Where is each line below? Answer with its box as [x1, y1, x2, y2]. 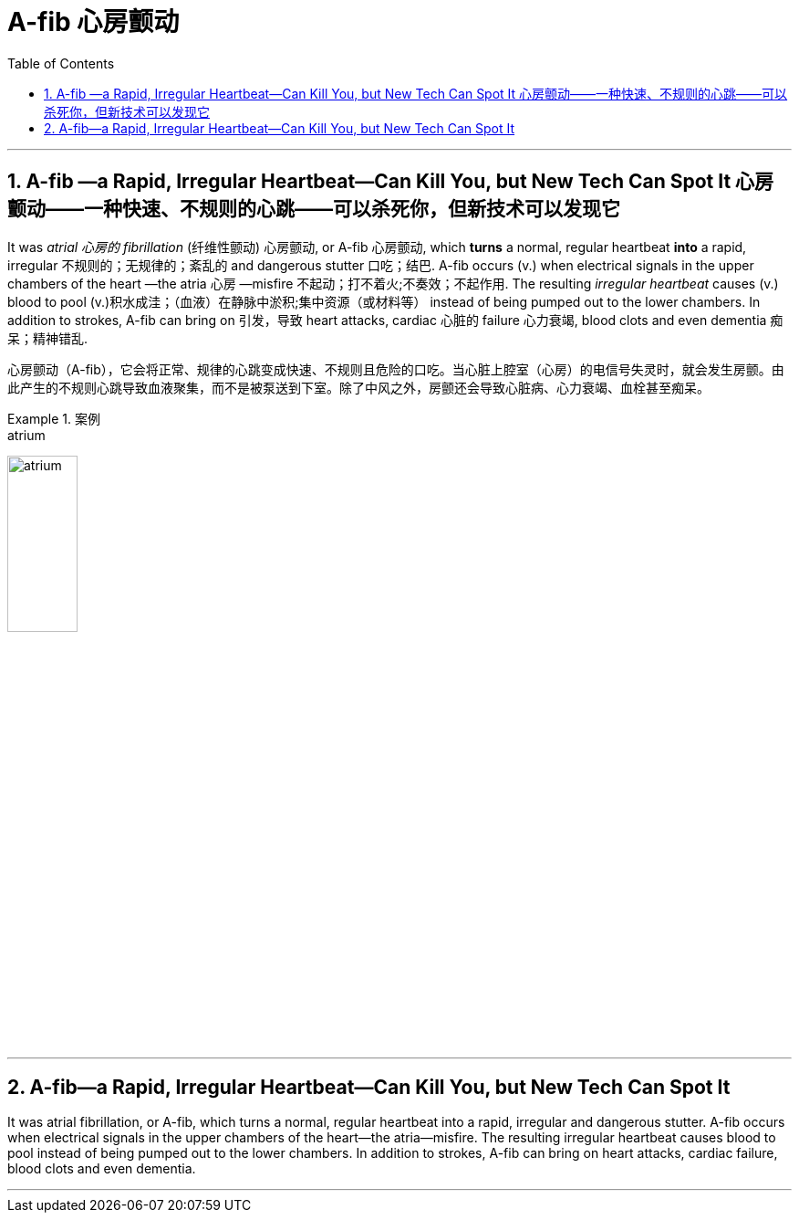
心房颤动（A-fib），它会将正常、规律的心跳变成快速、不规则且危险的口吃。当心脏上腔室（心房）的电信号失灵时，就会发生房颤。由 [7, 361, 784, 377]
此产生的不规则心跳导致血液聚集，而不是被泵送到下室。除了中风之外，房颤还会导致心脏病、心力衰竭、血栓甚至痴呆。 [7, 379, 710, 395]
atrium [7, 426, 46, 443]
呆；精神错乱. [7, 330, 88, 346]
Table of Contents [7, 55, 115, 71]
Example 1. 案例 [7, 410, 100, 426]
